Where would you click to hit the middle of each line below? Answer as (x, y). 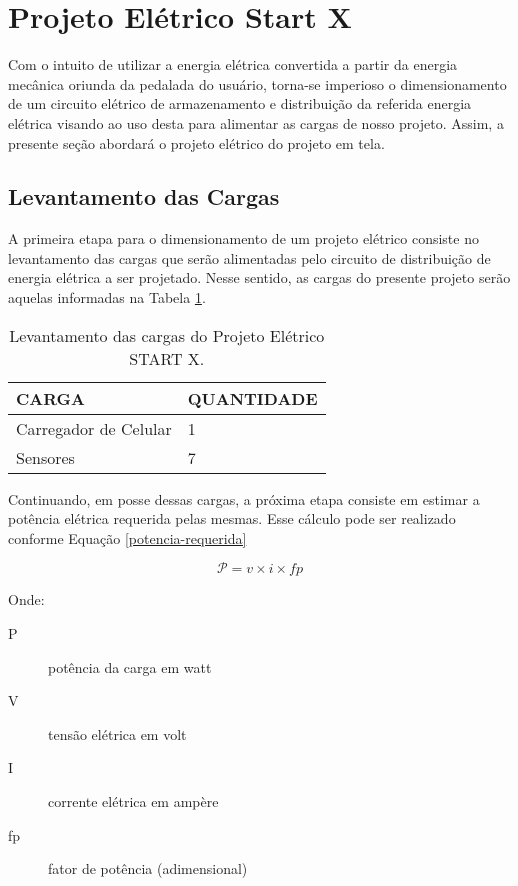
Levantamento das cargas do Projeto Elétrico (167, 335)
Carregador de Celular (94, 428)
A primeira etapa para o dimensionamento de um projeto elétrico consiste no (243, 238)
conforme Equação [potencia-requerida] (127, 537)
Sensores (45, 457)
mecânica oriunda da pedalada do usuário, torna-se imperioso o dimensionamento (257, 83)
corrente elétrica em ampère (133, 801)
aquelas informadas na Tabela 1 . (107, 297)
